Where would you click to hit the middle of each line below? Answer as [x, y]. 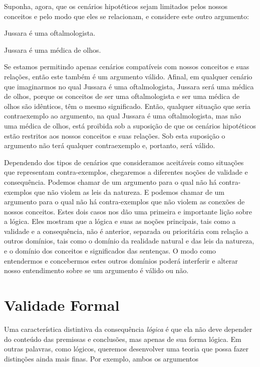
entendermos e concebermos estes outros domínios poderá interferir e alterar [121, 260]
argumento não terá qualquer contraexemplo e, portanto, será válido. [110, 145]
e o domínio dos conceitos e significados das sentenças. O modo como [110, 251]
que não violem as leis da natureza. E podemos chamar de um [129, 192]
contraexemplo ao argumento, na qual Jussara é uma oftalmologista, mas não [123, 116]
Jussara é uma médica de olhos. [53, 49]
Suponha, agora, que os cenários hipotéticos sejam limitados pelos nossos [116, 6]
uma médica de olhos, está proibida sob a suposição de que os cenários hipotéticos [130, 125]
